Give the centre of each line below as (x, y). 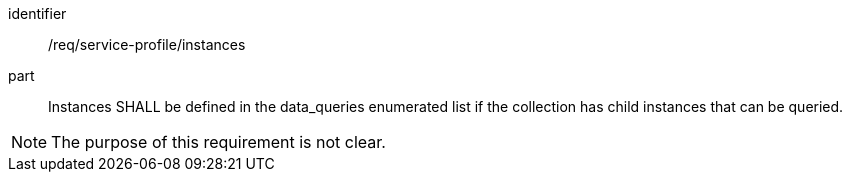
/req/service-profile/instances (147, 44)
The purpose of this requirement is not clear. (218, 142)
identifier (37, 13)
